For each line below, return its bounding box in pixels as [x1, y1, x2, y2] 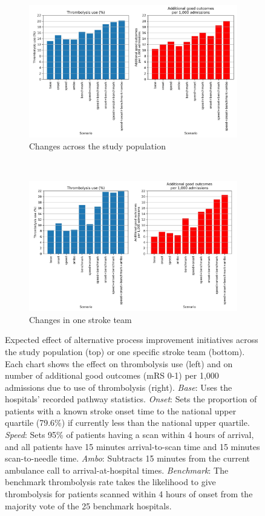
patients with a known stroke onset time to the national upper [5, 404, 237, 417]
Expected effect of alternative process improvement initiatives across [5, 333, 258, 346]
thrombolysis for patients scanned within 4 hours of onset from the [5, 488, 253, 500]
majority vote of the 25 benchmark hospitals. [5, 499, 172, 512]
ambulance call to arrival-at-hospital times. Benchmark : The [5, 463, 229, 476]
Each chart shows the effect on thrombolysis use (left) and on [5, 357, 233, 370]
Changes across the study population [29, 139, 166, 152]
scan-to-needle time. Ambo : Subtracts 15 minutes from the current [5, 452, 250, 465]
